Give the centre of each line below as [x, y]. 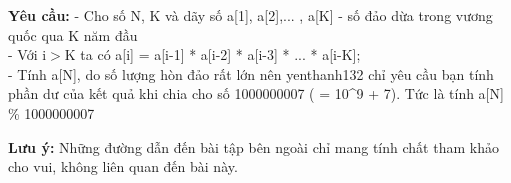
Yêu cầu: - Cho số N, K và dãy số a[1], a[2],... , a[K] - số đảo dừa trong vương [250, 15]
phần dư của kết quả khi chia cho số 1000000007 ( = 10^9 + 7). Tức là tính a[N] [256, 93]
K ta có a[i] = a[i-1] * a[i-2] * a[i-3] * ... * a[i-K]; [212, 54]
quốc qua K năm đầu [73, 34]
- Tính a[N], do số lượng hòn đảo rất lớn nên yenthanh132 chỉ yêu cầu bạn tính [251, 73]
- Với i [27, 54]
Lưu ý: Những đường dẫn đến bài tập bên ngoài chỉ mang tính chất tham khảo [253, 146]
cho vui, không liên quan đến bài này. [123, 166]
